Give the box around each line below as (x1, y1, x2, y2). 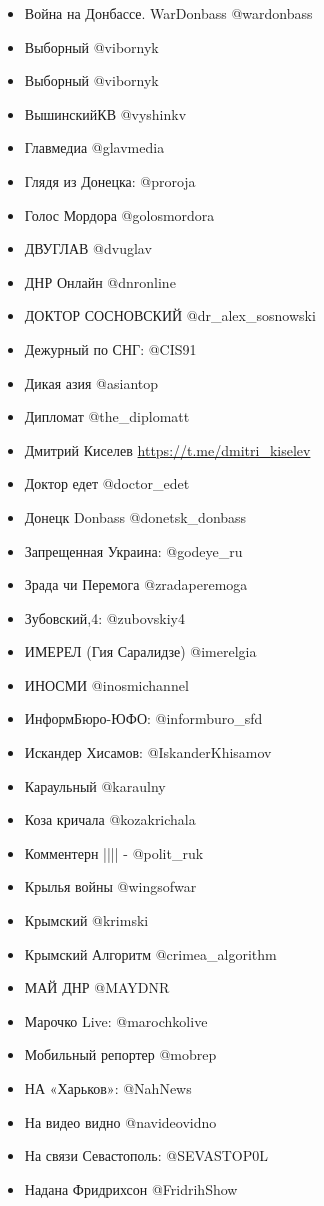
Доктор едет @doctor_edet (24, 473, 190, 494)
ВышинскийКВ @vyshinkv (24, 103, 187, 124)
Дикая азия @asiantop (24, 372, 159, 393)
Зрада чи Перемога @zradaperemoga (24, 574, 248, 595)
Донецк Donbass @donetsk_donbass (24, 506, 247, 527)
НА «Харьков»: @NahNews (24, 1078, 192, 1098)
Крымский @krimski (24, 910, 149, 931)
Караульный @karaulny (24, 775, 166, 796)
